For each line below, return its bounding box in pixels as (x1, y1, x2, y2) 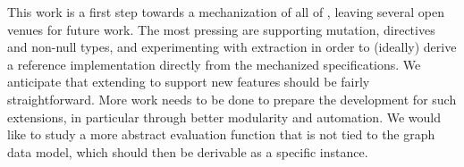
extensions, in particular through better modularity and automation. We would (7, 107, 441, 126)
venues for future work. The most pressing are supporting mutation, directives (7, 20, 435, 38)
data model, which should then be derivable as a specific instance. (7, 142, 368, 161)
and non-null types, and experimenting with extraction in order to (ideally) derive (7, 38, 457, 56)
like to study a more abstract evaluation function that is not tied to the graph (7, 125, 435, 144)
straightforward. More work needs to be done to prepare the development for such (7, 89, 457, 108)
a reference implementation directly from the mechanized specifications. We (7, 54, 421, 73)
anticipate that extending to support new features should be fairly (7, 72, 370, 91)
